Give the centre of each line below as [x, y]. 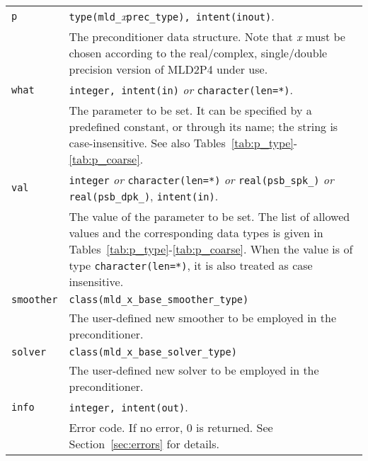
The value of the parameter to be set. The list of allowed [209, 216]
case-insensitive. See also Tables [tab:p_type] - [183, 143]
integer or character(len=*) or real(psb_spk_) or [201, 180]
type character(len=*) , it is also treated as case [191, 265]
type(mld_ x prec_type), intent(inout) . [172, 16]
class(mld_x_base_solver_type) [153, 352]
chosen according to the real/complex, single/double [198, 53]
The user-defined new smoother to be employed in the [203, 318]
